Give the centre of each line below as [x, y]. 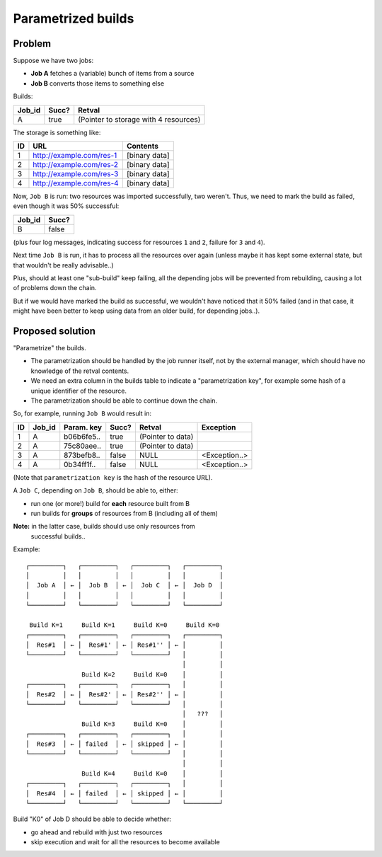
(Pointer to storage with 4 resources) [139, 119]
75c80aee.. [83, 446]
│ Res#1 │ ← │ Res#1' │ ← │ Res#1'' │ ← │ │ [125, 645]
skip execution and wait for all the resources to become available [126, 842]
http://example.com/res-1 [75, 156]
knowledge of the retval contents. [80, 371]
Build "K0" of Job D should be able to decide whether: [92, 819]
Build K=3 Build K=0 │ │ [152, 724]
